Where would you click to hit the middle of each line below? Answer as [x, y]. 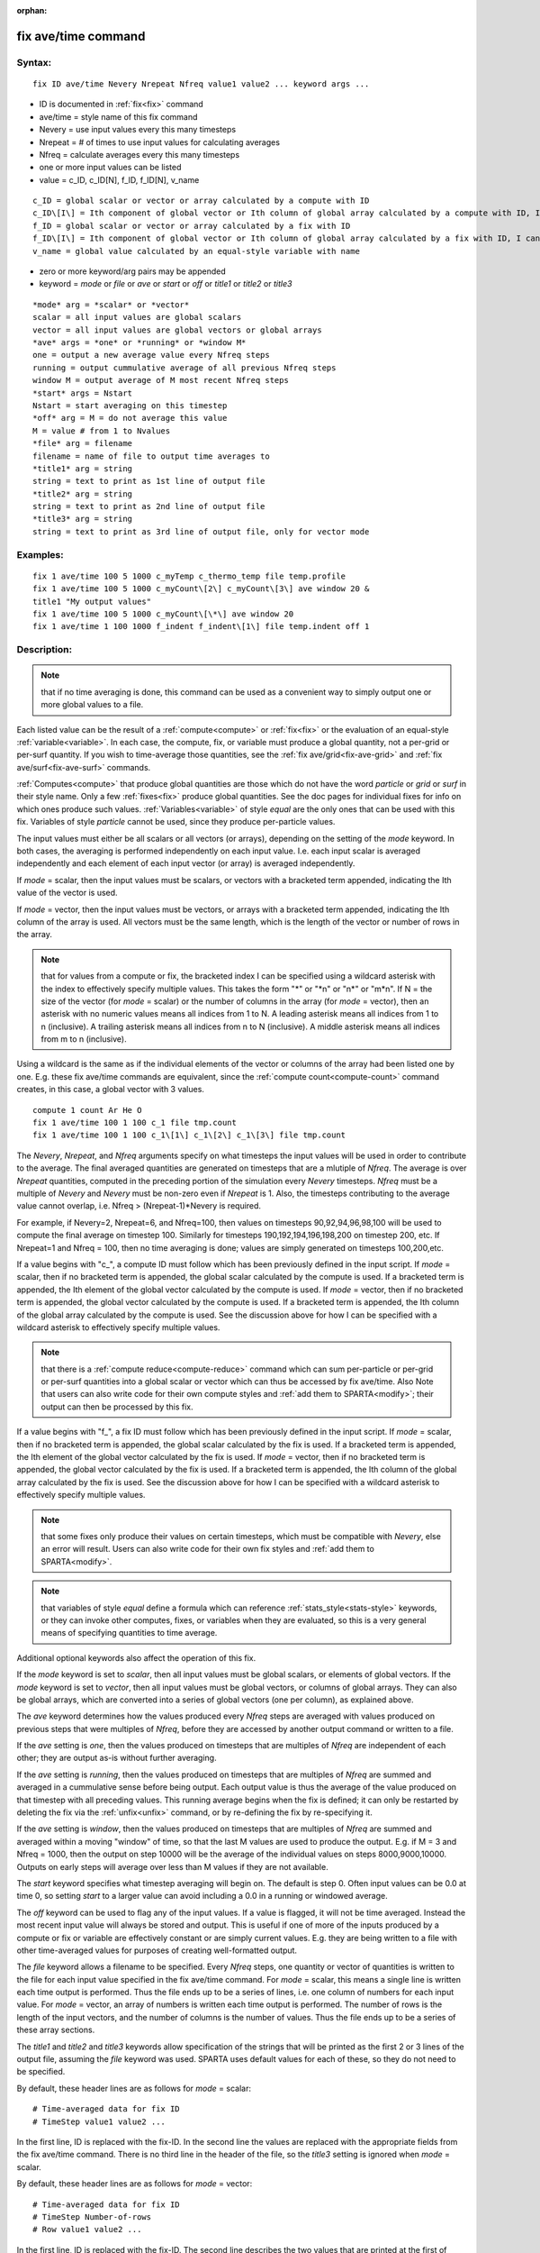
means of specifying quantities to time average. [129, 1633]
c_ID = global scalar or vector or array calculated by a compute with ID [201, 201]
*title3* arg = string [83, 519]
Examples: [40, 554]
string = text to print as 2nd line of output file [149, 506]
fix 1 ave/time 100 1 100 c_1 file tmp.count [135, 1123]
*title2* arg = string [83, 494]
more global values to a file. [92, 705]
